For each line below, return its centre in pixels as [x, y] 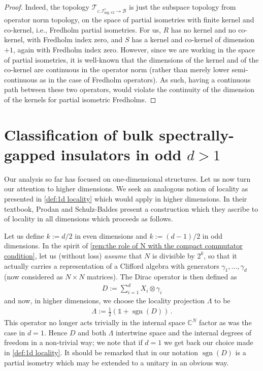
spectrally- [196, 134]
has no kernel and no [203, 29]
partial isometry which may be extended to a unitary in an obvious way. [117, 362]
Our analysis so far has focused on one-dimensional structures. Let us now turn [127, 178]
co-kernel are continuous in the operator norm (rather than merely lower [117, 69]
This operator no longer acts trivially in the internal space [95, 322]
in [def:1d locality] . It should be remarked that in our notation [101, 352]
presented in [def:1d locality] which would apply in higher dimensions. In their [126, 198]
